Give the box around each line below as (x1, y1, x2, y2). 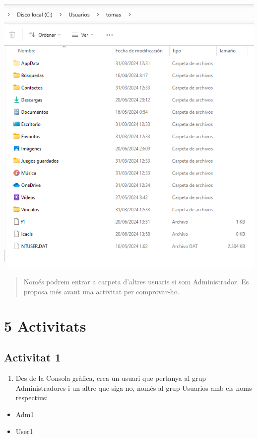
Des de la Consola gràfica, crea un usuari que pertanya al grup (15, 373, 206, 383)
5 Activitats (4, 315, 86, 336)
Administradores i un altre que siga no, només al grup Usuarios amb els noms (15, 382, 252, 393)
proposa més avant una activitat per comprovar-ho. (23, 286, 180, 297)
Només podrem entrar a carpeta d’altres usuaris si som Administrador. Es (23, 276, 249, 287)
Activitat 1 (4, 350, 61, 365)
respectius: (15, 392, 48, 403)
